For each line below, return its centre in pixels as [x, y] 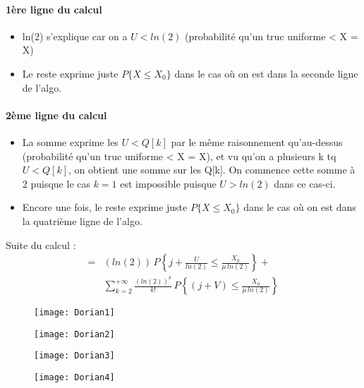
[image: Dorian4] [74, 378]
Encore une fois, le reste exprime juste [105, 207]
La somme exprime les [70, 141]
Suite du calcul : [41, 244]
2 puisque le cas [56, 183]
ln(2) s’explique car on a [75, 36]
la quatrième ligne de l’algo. [82, 220]
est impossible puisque [168, 183]
